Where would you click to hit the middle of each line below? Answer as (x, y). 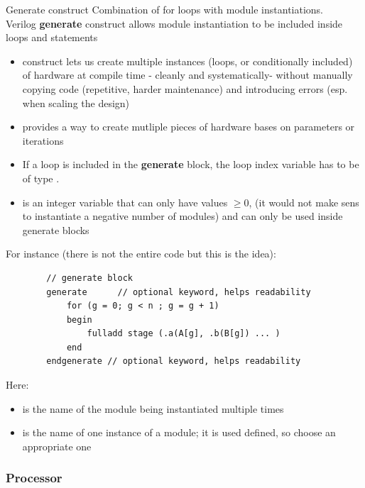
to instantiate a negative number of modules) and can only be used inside (182, 216)
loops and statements (52, 37)
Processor (34, 478)
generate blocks (56, 229)
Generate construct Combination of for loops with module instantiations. (165, 9)
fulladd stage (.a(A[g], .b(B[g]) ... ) (184, 334)
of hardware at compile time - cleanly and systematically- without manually (187, 75)
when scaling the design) (76, 102)
